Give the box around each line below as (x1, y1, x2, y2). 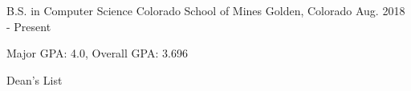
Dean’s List (6, 71, 63, 88)
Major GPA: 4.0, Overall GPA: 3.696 (6, 45, 188, 61)
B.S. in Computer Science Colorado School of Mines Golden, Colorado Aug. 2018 (6, 2, 405, 18)
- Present (6, 18, 51, 34)
